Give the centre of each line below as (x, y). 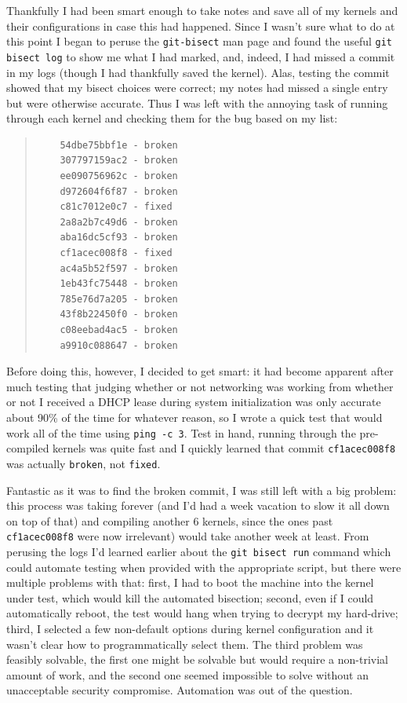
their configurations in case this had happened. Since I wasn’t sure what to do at (201, 26)
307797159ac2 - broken (119, 161)
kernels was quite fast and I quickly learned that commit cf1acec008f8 (224, 448)
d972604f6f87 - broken (119, 191)
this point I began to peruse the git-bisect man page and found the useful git (199, 41)
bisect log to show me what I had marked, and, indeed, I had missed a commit (201, 56)
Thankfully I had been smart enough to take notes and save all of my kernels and (202, 10)
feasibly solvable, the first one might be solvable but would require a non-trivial (197, 659)
